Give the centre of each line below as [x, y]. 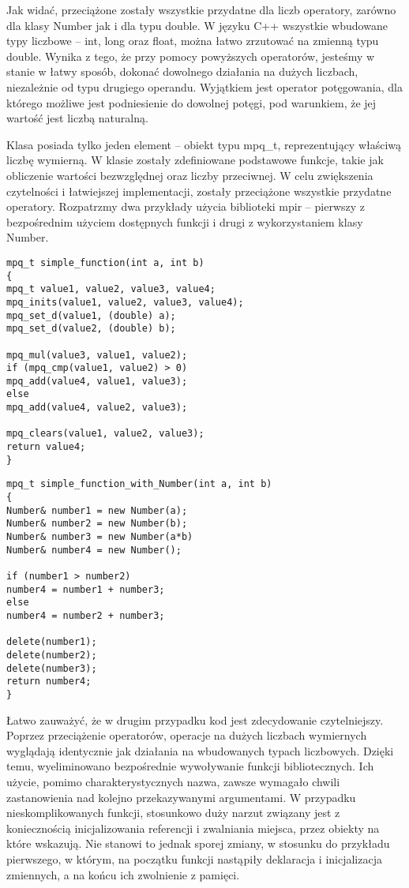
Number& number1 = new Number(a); [97, 510]
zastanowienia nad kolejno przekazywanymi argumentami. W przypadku [181, 797]
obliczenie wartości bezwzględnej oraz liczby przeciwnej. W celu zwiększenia [190, 175]
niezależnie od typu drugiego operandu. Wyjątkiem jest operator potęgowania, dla [204, 86]
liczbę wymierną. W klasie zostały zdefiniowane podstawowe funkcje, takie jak [195, 160]
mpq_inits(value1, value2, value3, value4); [125, 302]
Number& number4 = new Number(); [94, 550]
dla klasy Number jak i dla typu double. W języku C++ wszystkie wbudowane [197, 25]
